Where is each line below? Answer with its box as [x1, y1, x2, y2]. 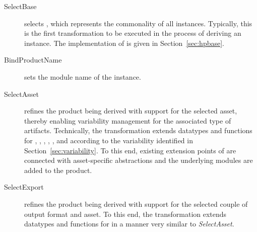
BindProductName [4, 54, 62, 65]
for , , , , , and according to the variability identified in [24, 135, 193, 145]
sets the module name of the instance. [24, 71, 141, 82]
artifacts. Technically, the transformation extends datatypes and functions [24, 125, 252, 136]
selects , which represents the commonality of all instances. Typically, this [24, 18, 252, 28]
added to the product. [24, 164, 92, 175]
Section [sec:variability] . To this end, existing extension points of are [24, 145, 236, 155]
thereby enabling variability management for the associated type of [24, 115, 231, 126]
